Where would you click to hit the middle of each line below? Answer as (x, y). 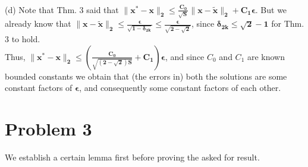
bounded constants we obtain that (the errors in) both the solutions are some (146, 76)
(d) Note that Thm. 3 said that (62, 9)
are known (266, 56)
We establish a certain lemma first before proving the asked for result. (132, 157)
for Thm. (288, 23)
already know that (38, 23)
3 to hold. (23, 39)
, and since (185, 56)
